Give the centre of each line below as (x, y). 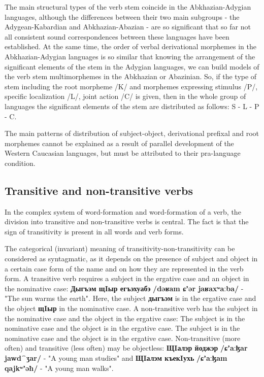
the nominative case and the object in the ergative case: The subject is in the (125, 318)
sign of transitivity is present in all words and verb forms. (94, 231)
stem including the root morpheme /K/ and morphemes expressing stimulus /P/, (131, 86)
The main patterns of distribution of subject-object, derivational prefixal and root (132, 133)
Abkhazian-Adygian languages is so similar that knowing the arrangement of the (130, 56)
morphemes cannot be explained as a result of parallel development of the (119, 143)
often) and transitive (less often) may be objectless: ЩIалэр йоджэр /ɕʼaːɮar (126, 348)
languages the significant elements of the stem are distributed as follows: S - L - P (132, 106)
